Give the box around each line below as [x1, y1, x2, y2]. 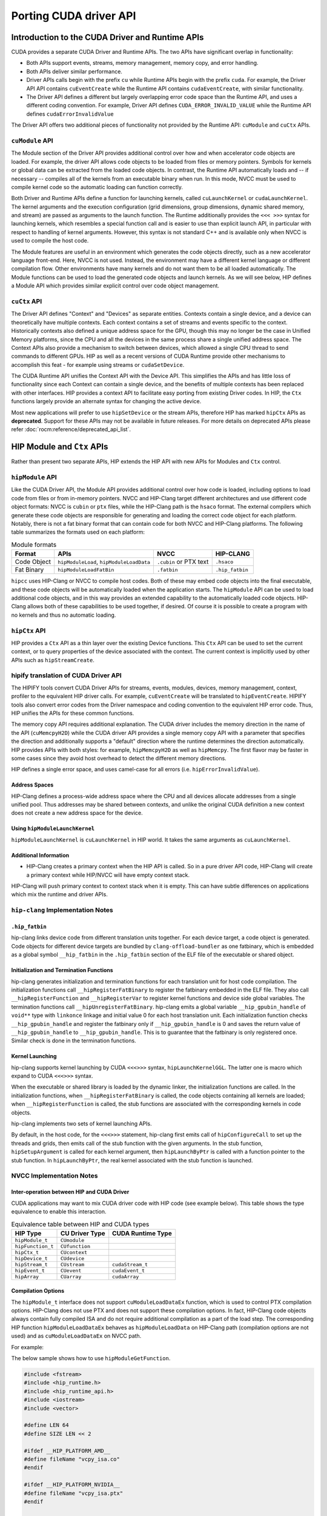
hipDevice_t [15, 1255, 48, 1261]
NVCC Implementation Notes [11, 1172, 98, 1180]
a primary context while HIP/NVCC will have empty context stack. [26, 871, 190, 879]
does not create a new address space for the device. [11, 810, 143, 817]
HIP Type [15, 1229, 42, 1237]
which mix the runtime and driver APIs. [11, 891, 108, 898]
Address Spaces [11, 781, 54, 788]
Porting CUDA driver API [11, 9, 136, 22]
